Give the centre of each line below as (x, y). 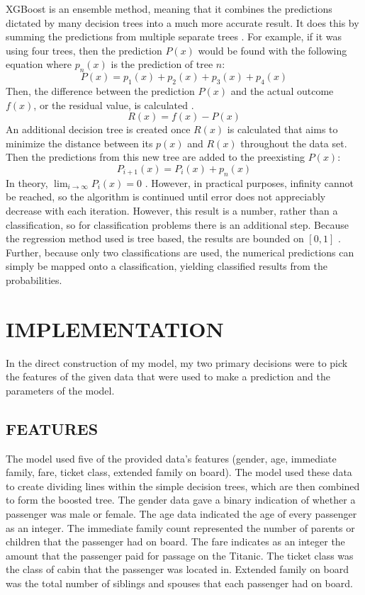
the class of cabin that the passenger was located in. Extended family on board (178, 569)
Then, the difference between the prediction (100, 90)
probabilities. (34, 279)
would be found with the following (273, 50)
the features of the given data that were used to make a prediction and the (168, 376)
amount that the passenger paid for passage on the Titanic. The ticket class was (180, 555)
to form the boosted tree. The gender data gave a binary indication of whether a (181, 500)
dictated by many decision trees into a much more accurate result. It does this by (182, 22)
